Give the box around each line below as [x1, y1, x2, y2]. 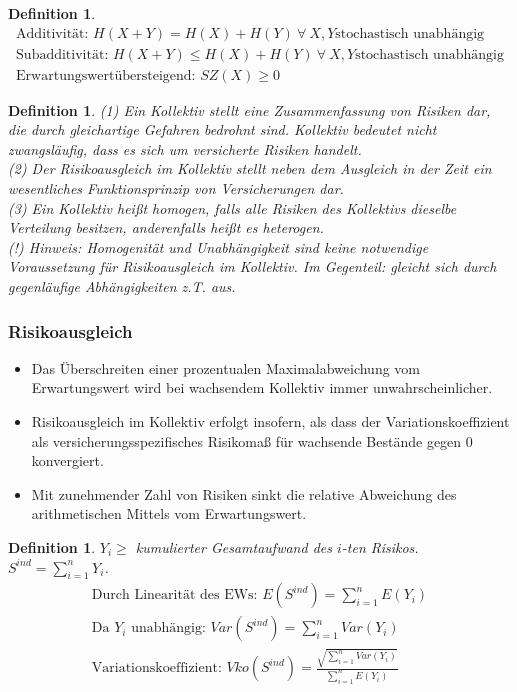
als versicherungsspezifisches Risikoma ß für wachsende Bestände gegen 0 [31, 430, 473, 451]
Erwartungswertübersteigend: [16, 68, 196, 83]
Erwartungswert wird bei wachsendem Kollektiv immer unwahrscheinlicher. [31, 377, 493, 398]
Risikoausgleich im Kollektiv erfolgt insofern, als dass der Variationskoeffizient [31, 411, 510, 432]
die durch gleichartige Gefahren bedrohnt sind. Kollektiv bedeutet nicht [8, 119, 437, 140]
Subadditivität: [16, 47, 109, 62]
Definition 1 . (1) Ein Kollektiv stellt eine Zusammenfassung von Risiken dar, [8, 99, 491, 120]
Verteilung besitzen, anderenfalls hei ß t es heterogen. [8, 217, 324, 238]
